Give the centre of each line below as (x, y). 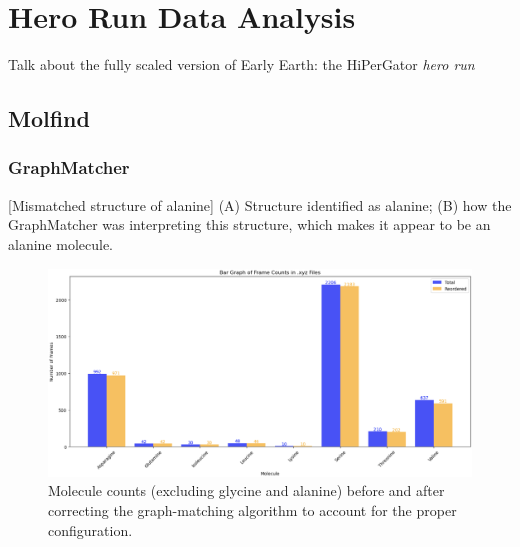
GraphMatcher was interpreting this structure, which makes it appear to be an (249, 224)
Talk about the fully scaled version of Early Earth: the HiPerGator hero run (241, 64)
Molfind (49, 118)
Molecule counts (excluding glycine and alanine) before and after (246, 490)
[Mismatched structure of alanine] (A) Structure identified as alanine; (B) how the (260, 204)
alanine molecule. (60, 243)
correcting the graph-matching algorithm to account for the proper (252, 509)
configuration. (90, 529)
